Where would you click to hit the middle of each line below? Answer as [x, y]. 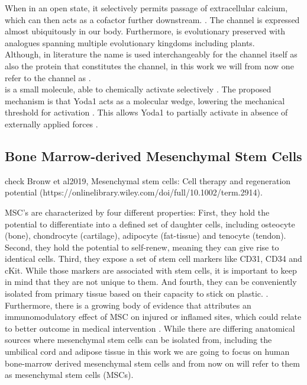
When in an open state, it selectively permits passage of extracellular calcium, [146, 8]
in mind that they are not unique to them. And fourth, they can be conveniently [151, 282]
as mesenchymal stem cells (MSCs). [69, 375]
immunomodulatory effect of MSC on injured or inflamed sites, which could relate [153, 317]
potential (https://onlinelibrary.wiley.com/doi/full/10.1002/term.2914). [134, 192]
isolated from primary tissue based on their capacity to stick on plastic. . [137, 293]
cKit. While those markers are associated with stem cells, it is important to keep [151, 270]
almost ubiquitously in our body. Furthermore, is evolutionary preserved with [145, 31]
